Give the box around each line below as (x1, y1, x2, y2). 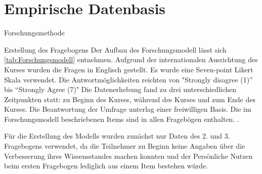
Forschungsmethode (4, 27, 65, 38)
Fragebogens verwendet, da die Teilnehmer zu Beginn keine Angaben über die (4, 141, 245, 151)
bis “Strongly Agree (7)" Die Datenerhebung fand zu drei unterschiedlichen (4, 84, 237, 95)
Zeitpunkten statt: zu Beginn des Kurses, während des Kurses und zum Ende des (4, 94, 255, 104)
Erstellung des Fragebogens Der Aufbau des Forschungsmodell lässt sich (4, 44, 227, 55)
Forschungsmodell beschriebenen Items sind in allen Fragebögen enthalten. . (4, 113, 239, 124)
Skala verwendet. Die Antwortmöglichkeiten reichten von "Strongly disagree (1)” (4, 74, 253, 84)
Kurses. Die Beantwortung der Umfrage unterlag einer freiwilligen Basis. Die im (4, 104, 251, 114)
